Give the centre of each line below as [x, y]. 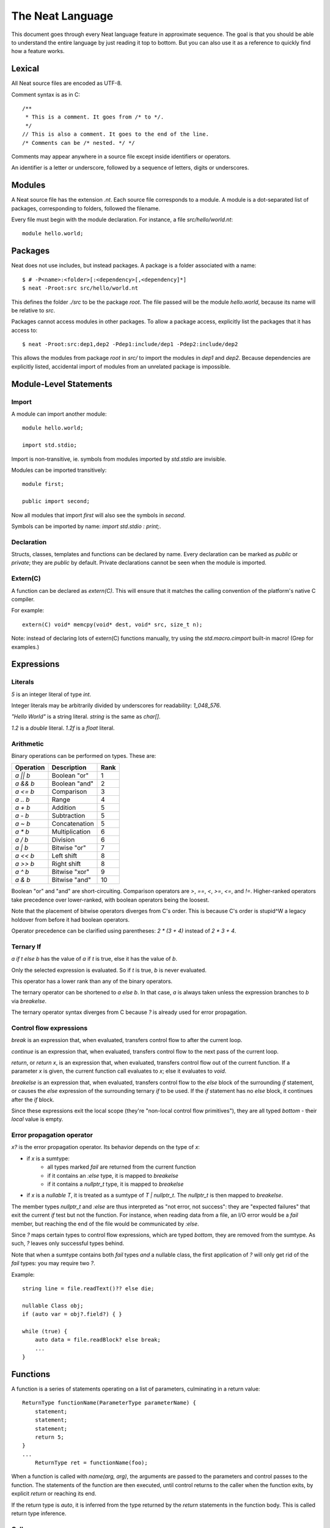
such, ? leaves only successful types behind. [68, 1243]
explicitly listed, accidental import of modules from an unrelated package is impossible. [121, 366]
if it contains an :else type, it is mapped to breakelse [113, 1175]
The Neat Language [62, 16]
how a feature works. [38, 51]
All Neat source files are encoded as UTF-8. [67, 83]
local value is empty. [37, 1119]
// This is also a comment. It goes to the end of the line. [116, 134]
